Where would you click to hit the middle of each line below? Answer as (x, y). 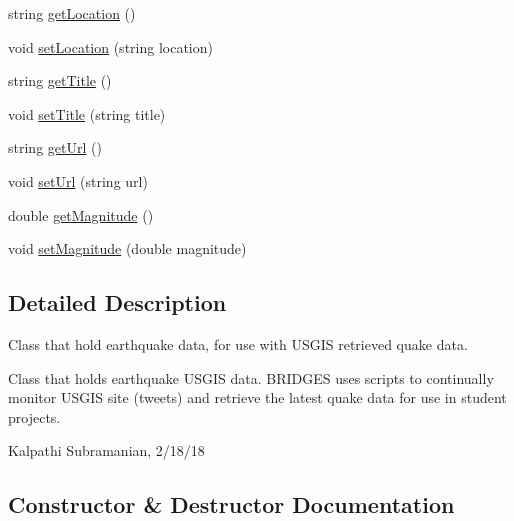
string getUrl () (55, 147)
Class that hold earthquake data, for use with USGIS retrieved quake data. (238, 343)
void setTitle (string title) (87, 113)
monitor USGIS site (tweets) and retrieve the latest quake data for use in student (257, 397)
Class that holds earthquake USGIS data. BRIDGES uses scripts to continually (251, 377)
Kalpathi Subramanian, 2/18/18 (106, 450)
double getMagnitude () (81, 214)
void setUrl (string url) (78, 180)
